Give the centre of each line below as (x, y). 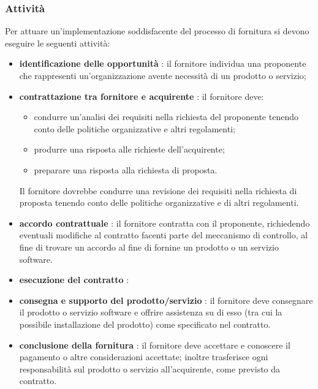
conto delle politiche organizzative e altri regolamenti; (134, 128)
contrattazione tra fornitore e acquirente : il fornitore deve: (142, 96)
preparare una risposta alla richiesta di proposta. (126, 169)
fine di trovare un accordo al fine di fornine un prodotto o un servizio (149, 247)
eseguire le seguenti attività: (58, 43)
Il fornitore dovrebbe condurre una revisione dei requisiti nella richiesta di (158, 190)
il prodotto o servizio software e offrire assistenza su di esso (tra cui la (151, 312)
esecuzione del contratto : (74, 280)
